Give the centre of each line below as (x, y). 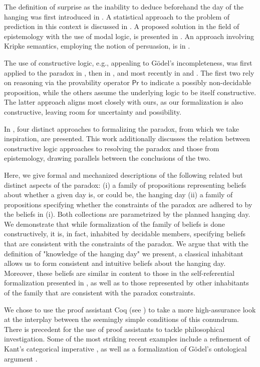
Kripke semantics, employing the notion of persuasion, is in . (97, 46)
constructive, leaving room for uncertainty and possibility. (93, 111)
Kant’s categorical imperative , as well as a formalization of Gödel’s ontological (125, 348)
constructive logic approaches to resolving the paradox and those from (112, 148)
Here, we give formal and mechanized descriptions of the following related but (123, 174)
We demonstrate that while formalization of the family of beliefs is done (114, 224)
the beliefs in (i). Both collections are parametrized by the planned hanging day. (127, 214)
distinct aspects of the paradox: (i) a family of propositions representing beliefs (125, 185)
